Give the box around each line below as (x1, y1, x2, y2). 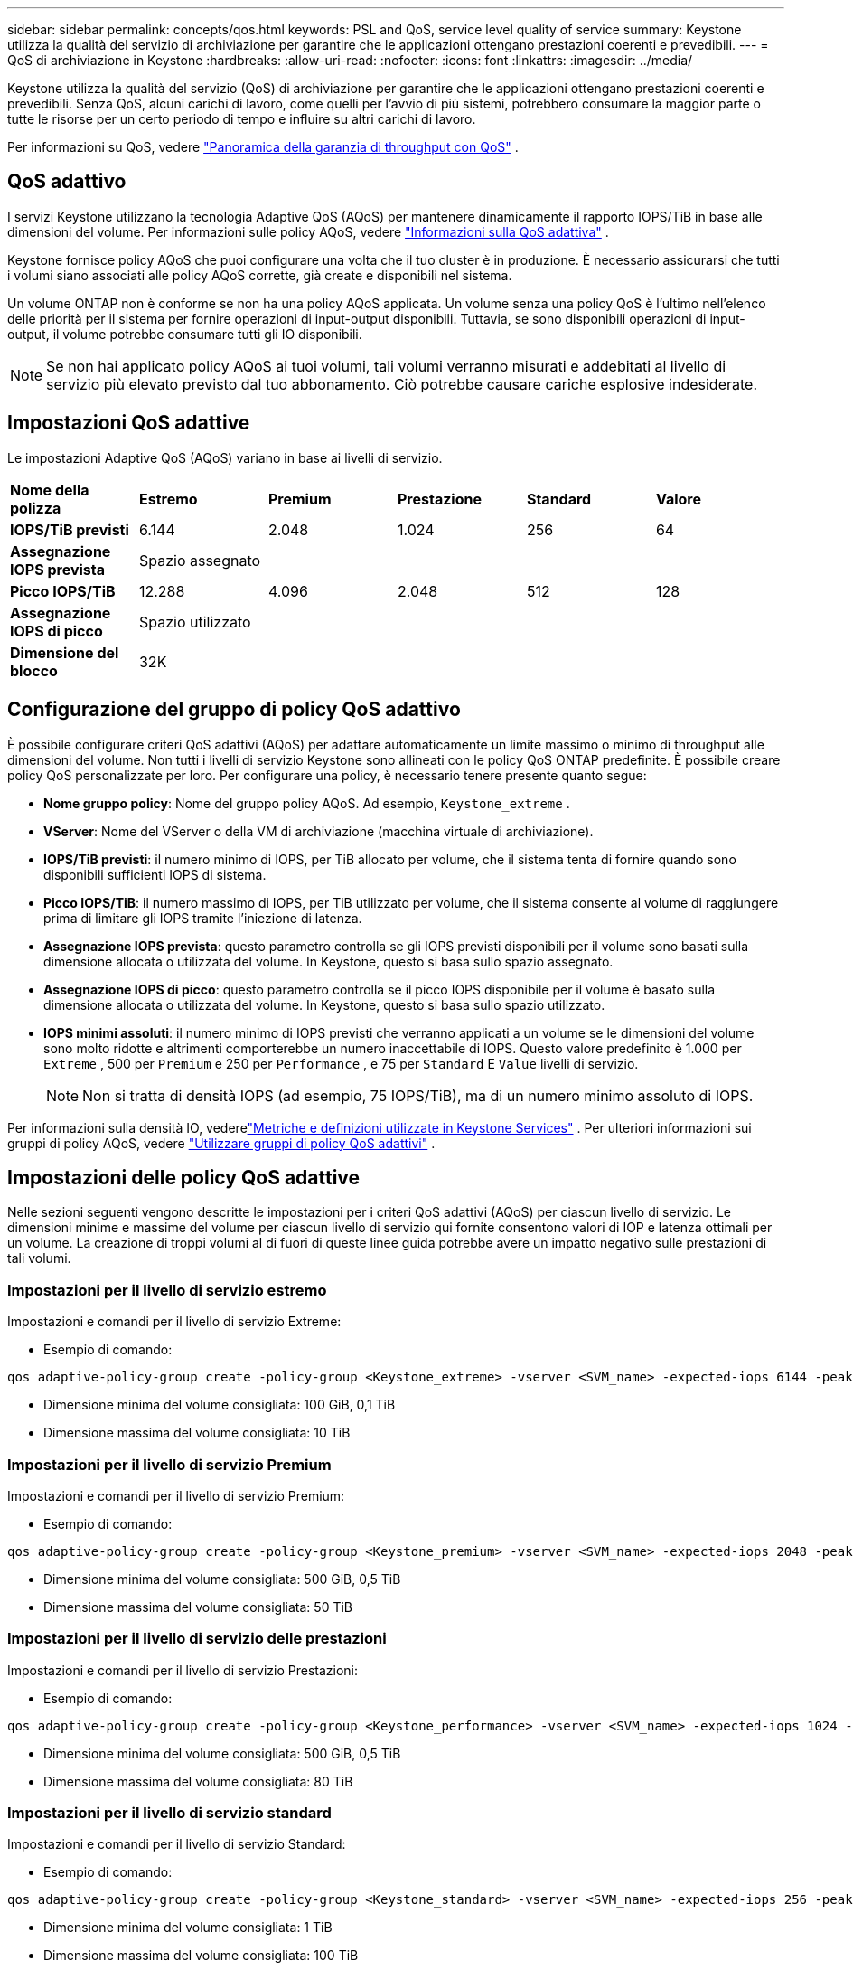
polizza (10, 498, 61, 517)
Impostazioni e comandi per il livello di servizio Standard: (7, 1836, 346, 1852)
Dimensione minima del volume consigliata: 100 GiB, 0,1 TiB (43, 1397, 396, 1413)
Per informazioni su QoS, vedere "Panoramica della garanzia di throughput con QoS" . (7, 139, 519, 155)
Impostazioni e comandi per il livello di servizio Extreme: (7, 1314, 342, 1330)
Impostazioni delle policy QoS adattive (7, 1165, 361, 1189)
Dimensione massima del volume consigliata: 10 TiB (43, 1425, 351, 1441)
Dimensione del (10, 643, 119, 662)
